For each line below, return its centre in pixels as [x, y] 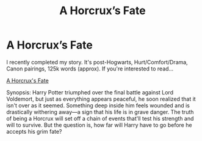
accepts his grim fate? [34, 131]
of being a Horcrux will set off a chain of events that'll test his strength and [100, 118]
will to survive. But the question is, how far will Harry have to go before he [99, 125]
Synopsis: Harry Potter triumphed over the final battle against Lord [90, 92]
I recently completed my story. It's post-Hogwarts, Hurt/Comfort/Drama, [97, 62]
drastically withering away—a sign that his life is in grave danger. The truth [100, 112]
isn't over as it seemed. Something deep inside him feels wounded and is [98, 105]
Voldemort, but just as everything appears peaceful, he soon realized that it [101, 99]
